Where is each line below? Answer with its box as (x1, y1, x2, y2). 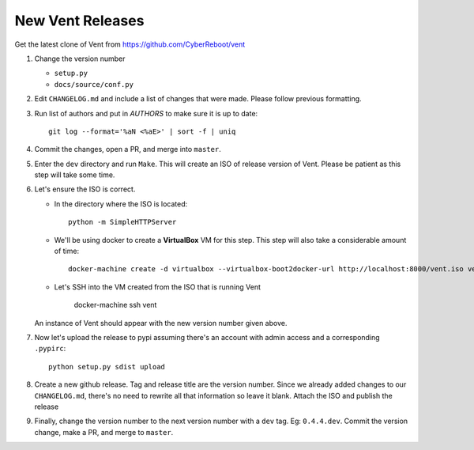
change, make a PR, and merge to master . (34, 427, 174, 437)
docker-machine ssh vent (73, 301, 157, 310)
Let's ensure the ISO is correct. (34, 184, 136, 194)
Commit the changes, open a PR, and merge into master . (34, 145, 221, 154)
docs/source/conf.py (54, 80, 134, 89)
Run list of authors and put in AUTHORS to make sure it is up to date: (34, 108, 258, 118)
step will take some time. (34, 170, 115, 180)
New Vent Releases (14, 12, 145, 29)
